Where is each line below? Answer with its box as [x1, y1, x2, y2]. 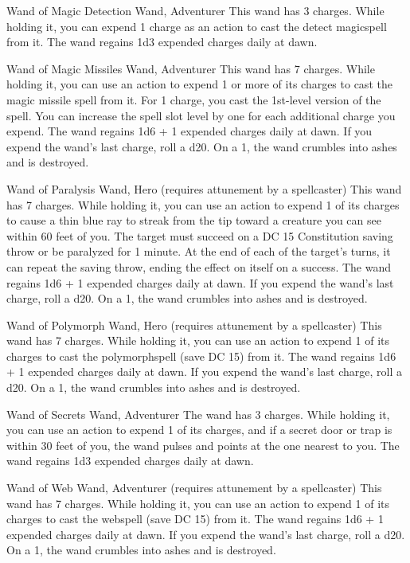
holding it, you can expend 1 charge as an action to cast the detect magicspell [6, 18, 387, 34]
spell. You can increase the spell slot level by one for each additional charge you [6, 107, 396, 123]
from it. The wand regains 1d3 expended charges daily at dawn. [6, 33, 318, 50]
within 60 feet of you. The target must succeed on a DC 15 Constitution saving [6, 227, 393, 244]
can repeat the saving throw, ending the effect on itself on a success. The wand [6, 258, 392, 275]
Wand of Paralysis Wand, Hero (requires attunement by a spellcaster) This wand [6, 180, 402, 197]
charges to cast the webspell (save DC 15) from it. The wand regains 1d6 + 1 [6, 510, 384, 527]
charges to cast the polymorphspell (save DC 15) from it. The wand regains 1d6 [6, 347, 396, 364]
